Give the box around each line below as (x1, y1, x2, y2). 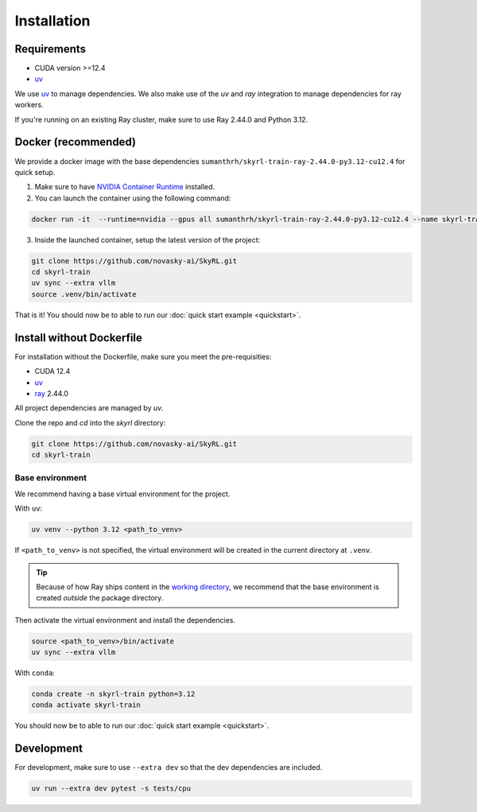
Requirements (14, 42, 87, 56)
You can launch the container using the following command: (34, 193, 231, 203)
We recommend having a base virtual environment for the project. (14, 489, 231, 499)
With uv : (14, 503, 43, 513)
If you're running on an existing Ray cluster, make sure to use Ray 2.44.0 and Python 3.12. (14, 115, 308, 124)
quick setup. (14, 167, 56, 177)
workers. (14, 100, 44, 110)
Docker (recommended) (14, 135, 137, 149)
